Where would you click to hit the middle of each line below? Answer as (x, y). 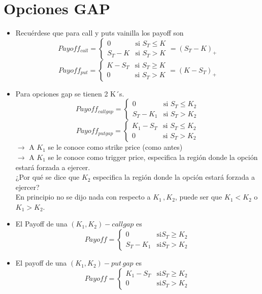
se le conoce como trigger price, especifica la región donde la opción (153, 157)
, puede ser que (199, 197)
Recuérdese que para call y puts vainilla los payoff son (100, 33)
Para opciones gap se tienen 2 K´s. (70, 93)
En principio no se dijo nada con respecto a (83, 197)
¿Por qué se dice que (47, 177)
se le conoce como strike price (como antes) (115, 147)
